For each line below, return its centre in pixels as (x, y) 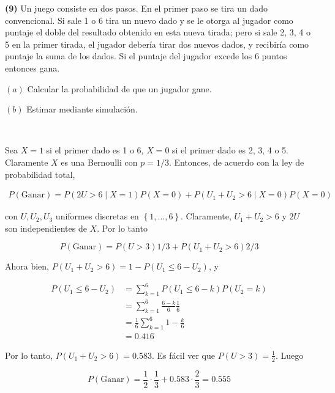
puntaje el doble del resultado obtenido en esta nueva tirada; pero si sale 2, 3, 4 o (158, 32)
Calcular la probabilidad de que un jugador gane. (119, 88)
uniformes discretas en (97, 216)
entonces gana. (32, 68)
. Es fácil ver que (183, 355)
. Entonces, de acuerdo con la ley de (236, 162)
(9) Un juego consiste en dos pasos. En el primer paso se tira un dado (136, 8)
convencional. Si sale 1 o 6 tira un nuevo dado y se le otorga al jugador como (149, 20)
